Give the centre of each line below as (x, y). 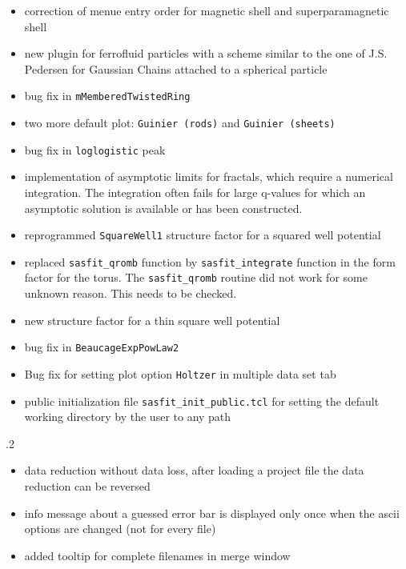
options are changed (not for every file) (120, 529)
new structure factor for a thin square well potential (152, 320)
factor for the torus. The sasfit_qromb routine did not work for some (196, 277)
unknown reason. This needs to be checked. (131, 293)
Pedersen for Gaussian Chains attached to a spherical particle (176, 68)
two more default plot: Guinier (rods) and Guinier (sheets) (180, 123)
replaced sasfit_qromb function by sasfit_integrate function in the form (210, 261)
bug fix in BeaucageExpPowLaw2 (102, 347)
